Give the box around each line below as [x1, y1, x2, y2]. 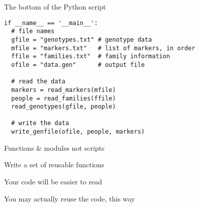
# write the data [11, 120, 69, 127]
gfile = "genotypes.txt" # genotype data [11, 36, 152, 43]
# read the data [11, 78, 65, 85]
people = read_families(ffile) [11, 94, 116, 102]
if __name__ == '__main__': [4, 19, 98, 27]
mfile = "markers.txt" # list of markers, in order [11, 44, 195, 52]
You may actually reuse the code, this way [4, 193, 135, 203]
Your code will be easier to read [4, 176, 102, 186]
